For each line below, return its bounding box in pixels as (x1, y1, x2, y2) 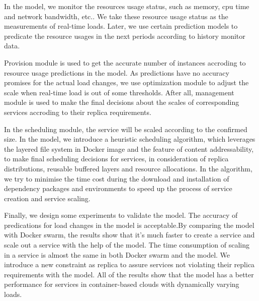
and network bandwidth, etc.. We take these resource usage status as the (4, 11, 228, 21)
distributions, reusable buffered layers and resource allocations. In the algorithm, (4, 163, 252, 173)
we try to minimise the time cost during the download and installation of (4, 173, 229, 184)
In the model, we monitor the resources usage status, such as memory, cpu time (4, 1, 249, 11)
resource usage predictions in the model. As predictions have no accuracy (4, 67, 229, 78)
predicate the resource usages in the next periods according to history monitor (4, 30, 245, 41)
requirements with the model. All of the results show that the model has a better (4, 269, 254, 279)
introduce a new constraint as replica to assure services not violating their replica (4, 259, 255, 270)
